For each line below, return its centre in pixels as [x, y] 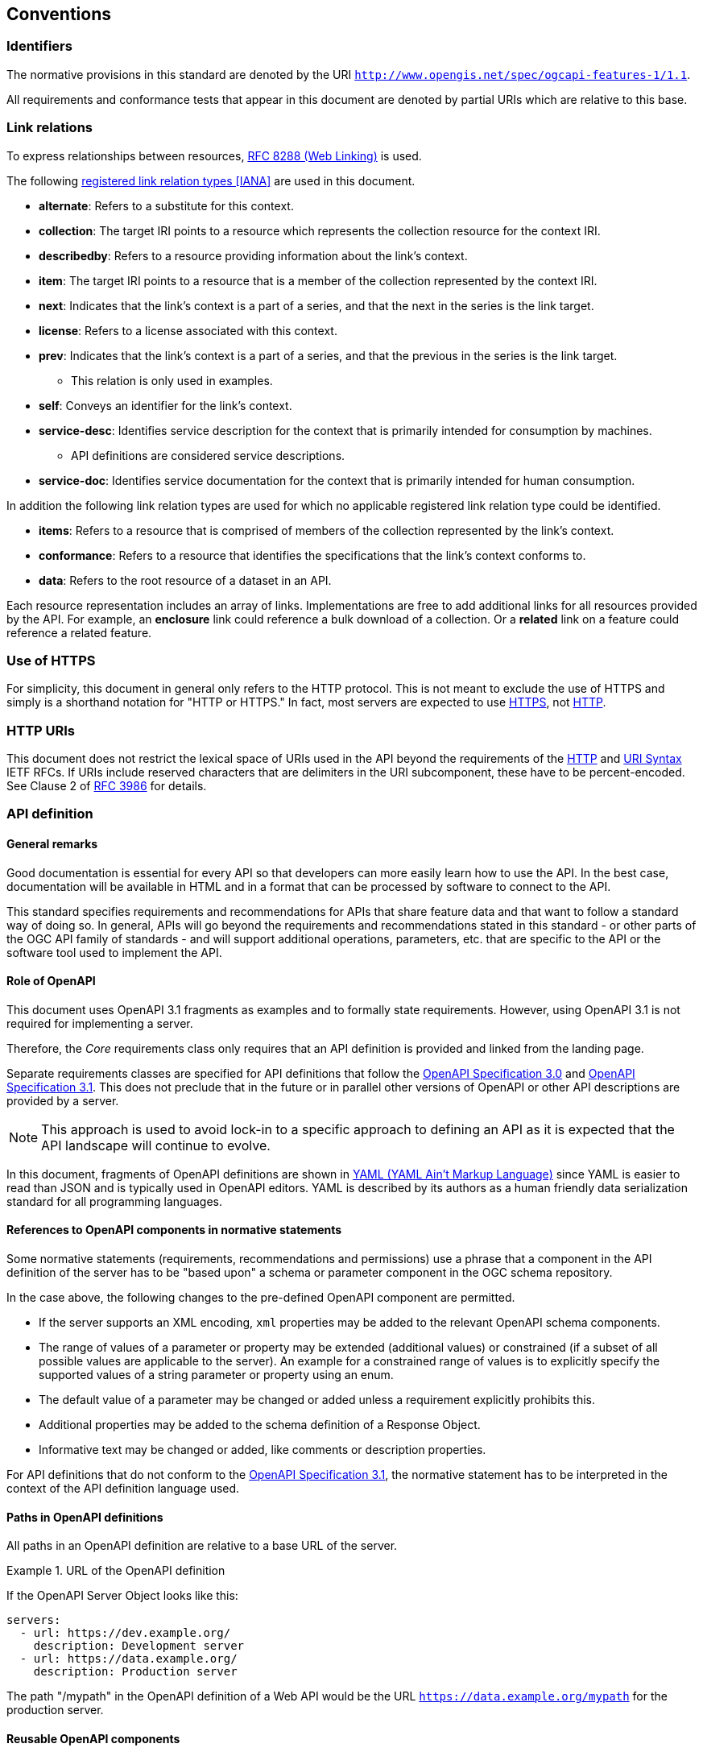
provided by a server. [63, 1100]
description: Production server [135, 1672]
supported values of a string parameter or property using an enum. [216, 1375]
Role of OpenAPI [51, 981]
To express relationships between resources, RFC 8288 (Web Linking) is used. [214, 155]
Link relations [50, 128]
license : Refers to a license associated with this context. [188, 330]
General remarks [52, 844]
